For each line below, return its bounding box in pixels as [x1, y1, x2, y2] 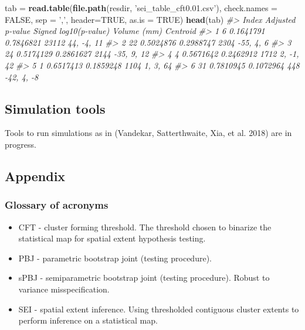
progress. [5, 138, 36, 150]
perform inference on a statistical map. [18, 314, 158, 326]
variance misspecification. [18, 283, 110, 295]
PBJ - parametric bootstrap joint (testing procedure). [18, 251, 212, 264]
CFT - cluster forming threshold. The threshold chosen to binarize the [18, 220, 272, 233]
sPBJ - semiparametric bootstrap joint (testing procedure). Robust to [18, 271, 270, 284]
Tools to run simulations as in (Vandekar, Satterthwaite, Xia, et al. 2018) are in [5, 127, 292, 139]
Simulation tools [5, 99, 106, 117]
